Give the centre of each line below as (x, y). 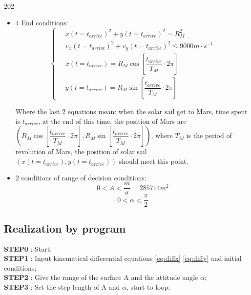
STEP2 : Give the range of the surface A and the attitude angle (101, 277)
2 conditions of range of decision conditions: (81, 177)
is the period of (209, 135)
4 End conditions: (42, 22)
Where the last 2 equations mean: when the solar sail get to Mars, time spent (131, 111)
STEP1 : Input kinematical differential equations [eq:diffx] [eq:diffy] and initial (123, 258)
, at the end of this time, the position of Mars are (112, 121)
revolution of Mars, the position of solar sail (81, 151)
